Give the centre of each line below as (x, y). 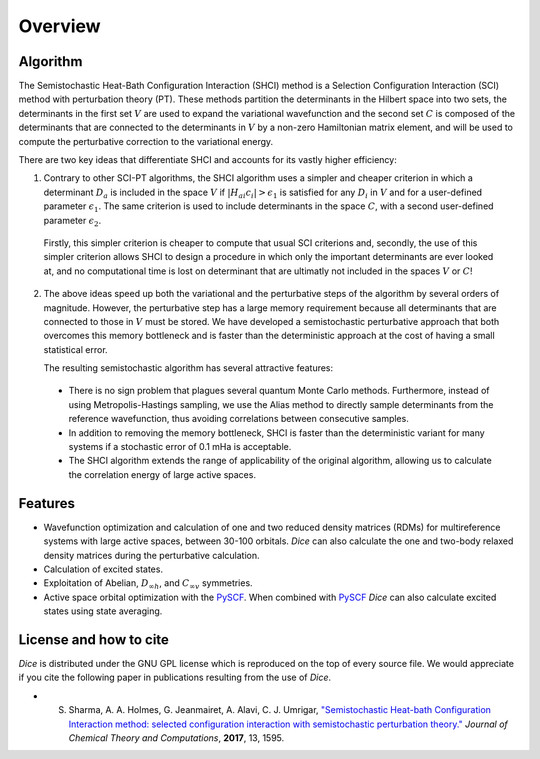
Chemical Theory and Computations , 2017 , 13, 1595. (176, 737)
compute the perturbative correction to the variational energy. (146, 141)
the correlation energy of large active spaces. (162, 474)
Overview (59, 26)
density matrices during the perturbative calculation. (151, 555)
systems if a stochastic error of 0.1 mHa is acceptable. (180, 447)
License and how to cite (94, 639)
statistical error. (76, 349)
